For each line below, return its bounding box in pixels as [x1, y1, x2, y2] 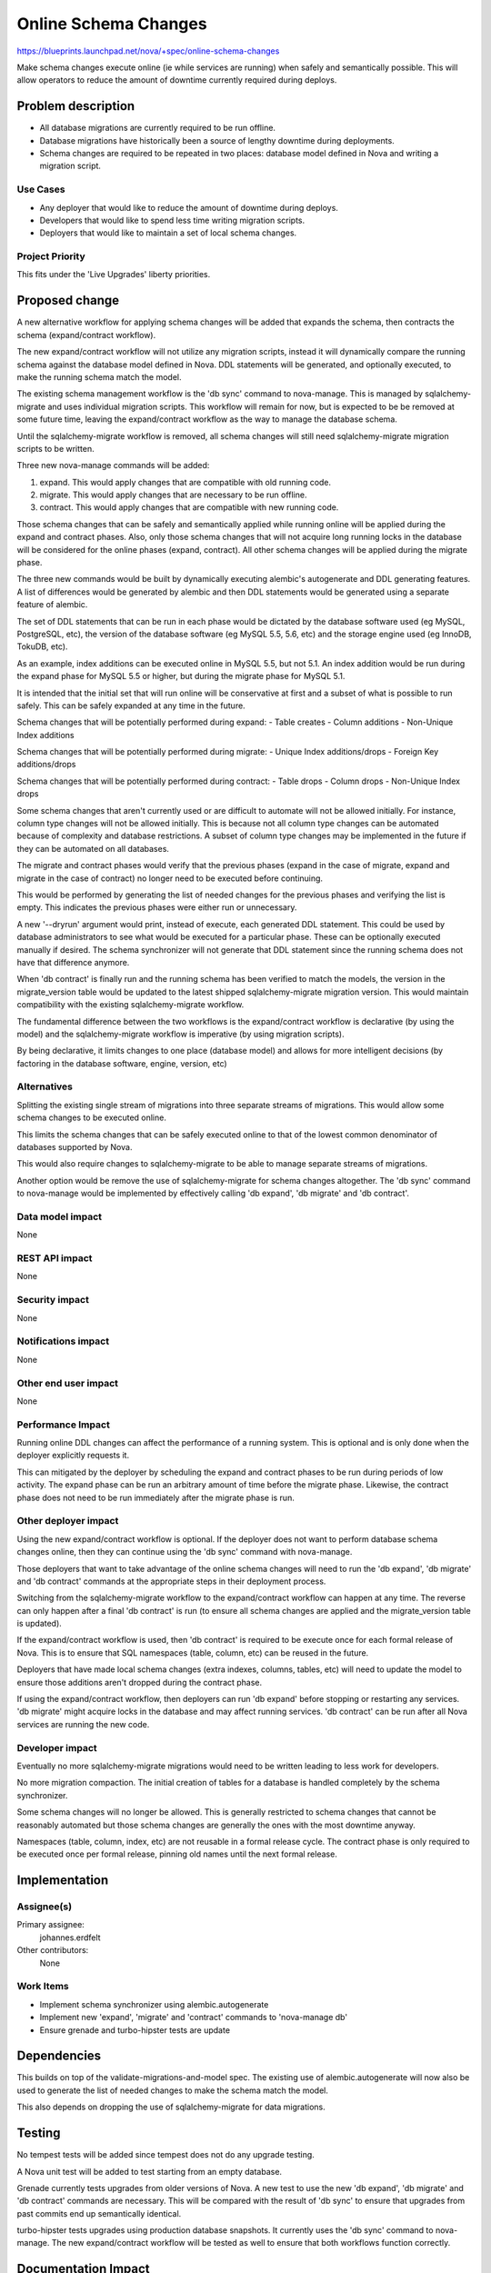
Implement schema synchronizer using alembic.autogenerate [39, 1998, 269, 2009]
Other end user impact [16, 1377, 118, 1389]
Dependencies [16, 2048, 102, 2064]
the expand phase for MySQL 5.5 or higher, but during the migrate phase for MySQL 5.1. [16, 671, 346, 682]
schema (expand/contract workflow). [16, 329, 156, 340]
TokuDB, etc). [16, 641, 68, 652]
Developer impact [16, 1741, 97, 1754]
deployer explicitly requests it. [16, 1450, 130, 1461]
